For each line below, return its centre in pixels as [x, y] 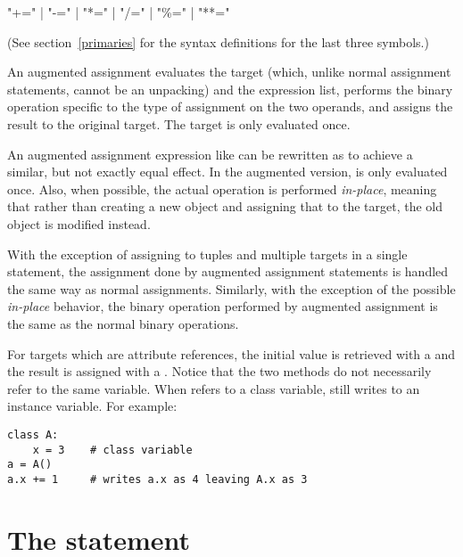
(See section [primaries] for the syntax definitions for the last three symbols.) [218, 41]
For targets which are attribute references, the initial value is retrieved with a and [231, 353]
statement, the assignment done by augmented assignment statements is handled [228, 271]
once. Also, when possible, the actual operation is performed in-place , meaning [222, 188]
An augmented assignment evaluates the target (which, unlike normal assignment [229, 72]
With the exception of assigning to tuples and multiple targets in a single [207, 254]
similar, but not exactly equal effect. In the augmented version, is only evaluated [227, 172]
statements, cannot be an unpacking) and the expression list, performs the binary [230, 89]
